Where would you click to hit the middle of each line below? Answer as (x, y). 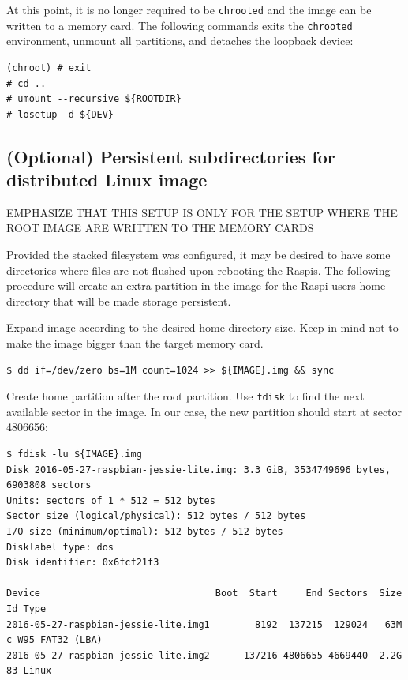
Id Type (26, 609)
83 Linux (29, 671)
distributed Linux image (107, 180)
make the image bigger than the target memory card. (135, 343)
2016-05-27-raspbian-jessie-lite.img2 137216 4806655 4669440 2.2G (204, 655)
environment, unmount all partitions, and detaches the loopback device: (180, 41)
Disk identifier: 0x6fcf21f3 (83, 563)
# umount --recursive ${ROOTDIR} (94, 99)
